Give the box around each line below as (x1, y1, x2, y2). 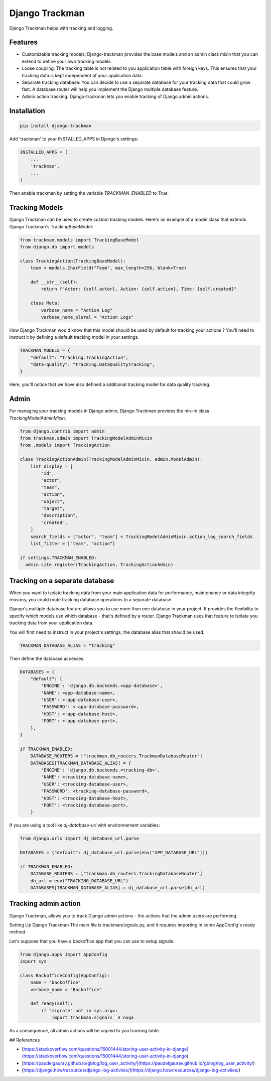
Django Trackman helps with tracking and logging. (9, 25, 113, 31)
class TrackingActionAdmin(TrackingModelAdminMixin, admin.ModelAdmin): (20, 457, 203, 462)
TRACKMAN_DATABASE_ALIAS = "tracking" (20, 642, 115, 648)
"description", (41, 512, 79, 518)
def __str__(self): (30, 279, 79, 285)
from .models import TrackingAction (20, 442, 110, 448)
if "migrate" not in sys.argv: (41, 1008, 118, 1013)
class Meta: (30, 300, 60, 306)
